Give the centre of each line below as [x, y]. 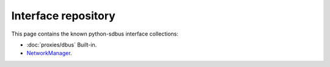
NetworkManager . [50, 53]
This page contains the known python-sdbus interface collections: [95, 34]
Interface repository [63, 16]
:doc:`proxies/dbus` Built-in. [62, 45]
